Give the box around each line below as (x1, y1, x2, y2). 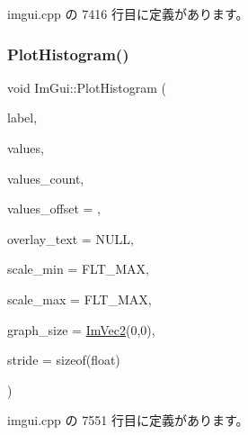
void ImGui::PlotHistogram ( (7, 77, 166, 96)
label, (7, 108, 38, 127)
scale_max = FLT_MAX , (7, 289, 152, 308)
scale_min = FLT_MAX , (7, 259, 149, 278)
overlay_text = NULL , (7, 229, 134, 248)
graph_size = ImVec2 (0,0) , (7, 320, 155, 339)
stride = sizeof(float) (7, 350, 120, 369)
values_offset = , (7, 199, 101, 218)
